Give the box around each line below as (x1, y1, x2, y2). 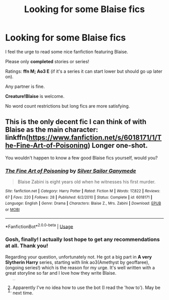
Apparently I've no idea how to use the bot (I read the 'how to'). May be (12, 284, 161, 290)
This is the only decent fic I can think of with (5, 118, 147, 126)
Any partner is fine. (5, 83, 45, 89)
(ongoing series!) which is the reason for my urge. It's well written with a (5, 264, 155, 271)
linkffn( (5, 133, 29, 142)
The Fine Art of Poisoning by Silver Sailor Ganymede (5, 167, 136, 174)
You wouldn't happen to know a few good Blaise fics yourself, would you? (5, 155, 158, 161)
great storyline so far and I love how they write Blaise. (5, 270, 117, 276)
